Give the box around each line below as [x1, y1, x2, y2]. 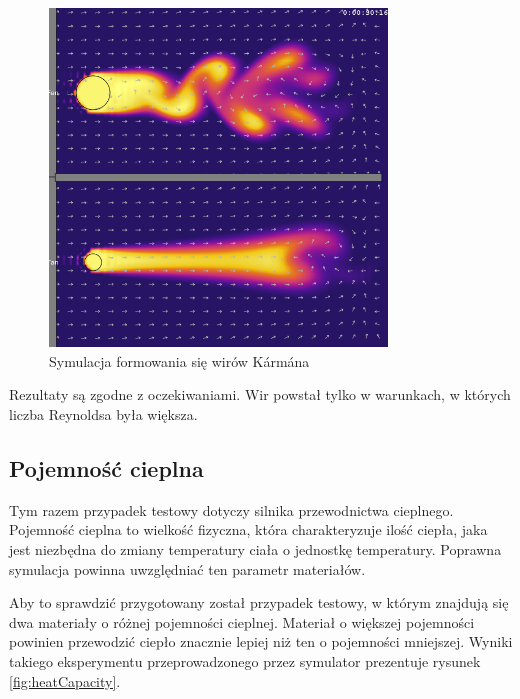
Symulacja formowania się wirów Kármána [49, 350, 310, 371]
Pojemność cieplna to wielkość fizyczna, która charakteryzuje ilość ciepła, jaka [9, 519, 488, 540]
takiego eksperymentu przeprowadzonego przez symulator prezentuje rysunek [9, 650, 481, 671]
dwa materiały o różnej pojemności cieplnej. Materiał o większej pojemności [9, 611, 475, 632]
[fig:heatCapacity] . [9, 670, 121, 691]
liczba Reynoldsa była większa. [9, 403, 198, 424]
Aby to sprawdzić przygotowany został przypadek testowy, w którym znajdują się [9, 592, 509, 613]
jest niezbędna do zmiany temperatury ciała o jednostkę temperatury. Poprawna [9, 538, 502, 559]
